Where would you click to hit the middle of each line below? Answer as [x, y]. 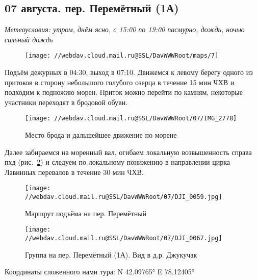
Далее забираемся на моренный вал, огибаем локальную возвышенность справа [128, 152]
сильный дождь [29, 39]
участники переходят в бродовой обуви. [66, 102]
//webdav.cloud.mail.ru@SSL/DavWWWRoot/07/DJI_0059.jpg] [124, 197]
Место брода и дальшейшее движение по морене [101, 135]
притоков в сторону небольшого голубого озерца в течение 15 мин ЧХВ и [120, 82]
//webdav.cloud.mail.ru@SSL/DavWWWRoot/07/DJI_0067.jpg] [124, 238]
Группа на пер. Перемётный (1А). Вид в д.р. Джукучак [111, 254]
